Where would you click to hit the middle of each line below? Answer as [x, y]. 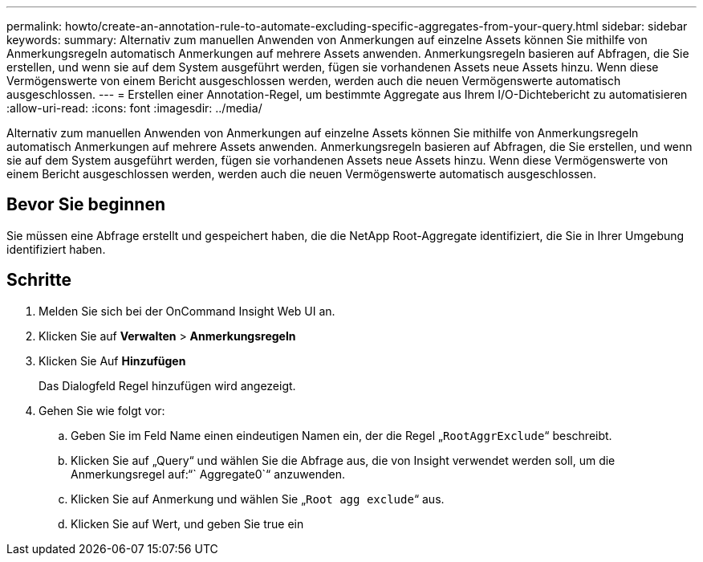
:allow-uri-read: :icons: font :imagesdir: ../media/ [134, 108]
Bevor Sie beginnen [86, 205]
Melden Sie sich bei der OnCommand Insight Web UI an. [187, 311]
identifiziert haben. [56, 249]
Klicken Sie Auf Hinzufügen [112, 360]
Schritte [39, 280]
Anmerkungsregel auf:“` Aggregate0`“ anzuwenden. [208, 474]
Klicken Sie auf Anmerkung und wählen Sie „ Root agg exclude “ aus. [258, 499]
